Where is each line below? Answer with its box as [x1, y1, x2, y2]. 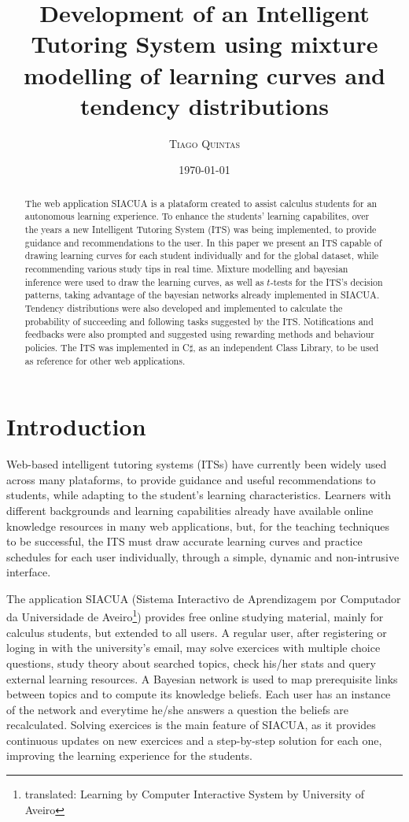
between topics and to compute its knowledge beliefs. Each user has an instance [6, 686, 391, 702]
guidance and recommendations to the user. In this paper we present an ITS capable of [24, 235, 382, 249]
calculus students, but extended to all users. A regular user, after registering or [6, 624, 387, 640]
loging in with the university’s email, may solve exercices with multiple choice [6, 639, 381, 656]
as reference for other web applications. [24, 354, 186, 367]
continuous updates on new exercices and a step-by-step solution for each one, [6, 731, 382, 748]
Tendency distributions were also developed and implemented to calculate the [24, 301, 343, 314]
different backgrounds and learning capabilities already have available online [6, 502, 374, 518]
